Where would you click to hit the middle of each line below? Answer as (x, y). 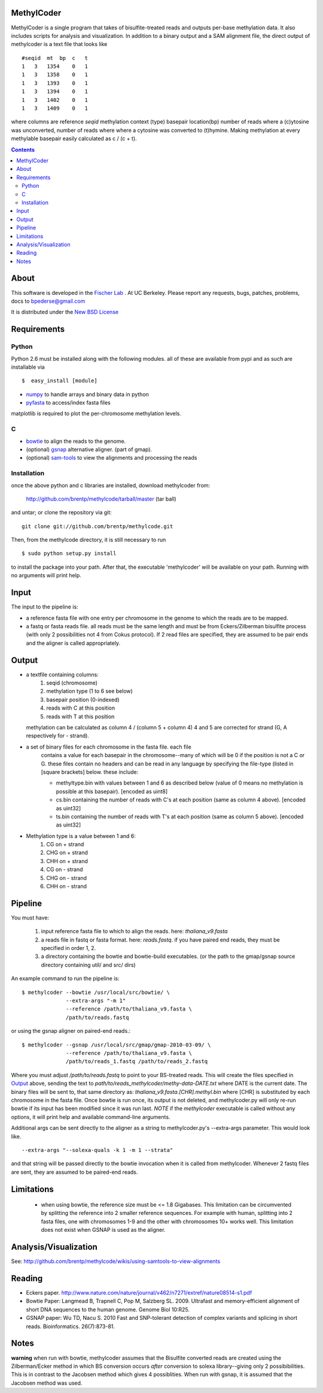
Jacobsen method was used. (47, 1383)
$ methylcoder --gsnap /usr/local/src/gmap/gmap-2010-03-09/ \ (116, 1045)
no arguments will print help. (46, 575)
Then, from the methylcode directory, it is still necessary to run (89, 540)
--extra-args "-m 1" (96, 1001)
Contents (23, 149)
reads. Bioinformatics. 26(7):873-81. (71, 1326)
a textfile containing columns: (62, 674)
